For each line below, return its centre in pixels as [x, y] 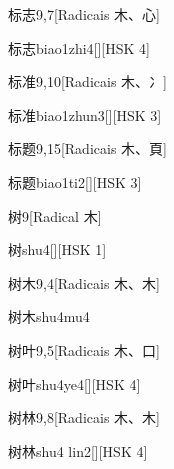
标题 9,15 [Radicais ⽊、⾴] [87, 148]
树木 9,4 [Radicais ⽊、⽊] [84, 282]
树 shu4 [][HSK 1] [57, 249]
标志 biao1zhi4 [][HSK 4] [79, 47]
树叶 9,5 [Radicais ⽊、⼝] [84, 349]
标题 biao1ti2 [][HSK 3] [75, 181]
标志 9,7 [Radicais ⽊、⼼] [84, 14]
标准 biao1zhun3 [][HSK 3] [85, 114]
